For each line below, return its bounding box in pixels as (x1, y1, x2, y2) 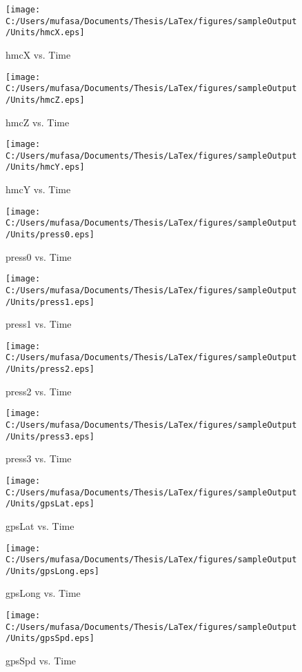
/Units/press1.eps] (6, 297, 94, 307)
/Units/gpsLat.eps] (6, 499, 94, 509)
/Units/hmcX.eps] (6, 28, 85, 38)
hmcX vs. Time (6, 47, 71, 61)
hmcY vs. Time (6, 182, 71, 197)
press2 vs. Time (6, 384, 72, 398)
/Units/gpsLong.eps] (6, 566, 100, 576)
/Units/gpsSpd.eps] (6, 633, 94, 644)
